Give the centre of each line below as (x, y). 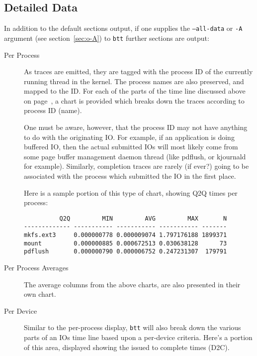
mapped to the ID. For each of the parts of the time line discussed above (135, 91)
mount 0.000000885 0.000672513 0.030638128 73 (126, 243)
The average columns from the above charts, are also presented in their (132, 284)
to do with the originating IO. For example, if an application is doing (129, 137)
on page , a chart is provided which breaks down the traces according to (134, 100)
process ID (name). (53, 110)
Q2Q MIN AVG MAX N (143, 218)
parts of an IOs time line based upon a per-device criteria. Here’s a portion (138, 337)
